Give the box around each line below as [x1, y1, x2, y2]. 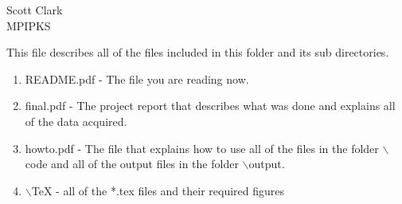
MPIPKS [6, 17, 51, 33]
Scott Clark [6, 2, 63, 18]
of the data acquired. [25, 112, 127, 129]
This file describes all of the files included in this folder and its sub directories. [6, 44, 389, 61]
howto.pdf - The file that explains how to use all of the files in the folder [25, 139, 379, 156]
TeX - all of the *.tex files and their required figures [31, 182, 285, 198]
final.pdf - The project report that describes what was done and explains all [25, 97, 396, 114]
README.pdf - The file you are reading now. [25, 70, 249, 87]
